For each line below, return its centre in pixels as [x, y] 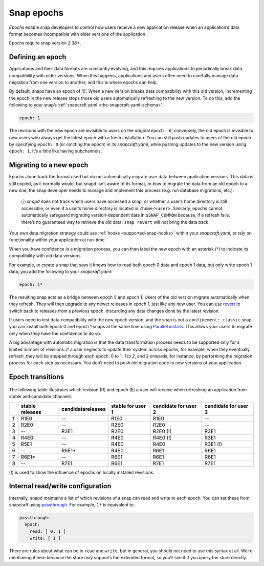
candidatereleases [84, 409]
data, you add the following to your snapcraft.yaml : [61, 272]
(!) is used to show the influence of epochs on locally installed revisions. [82, 472]
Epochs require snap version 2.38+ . [45, 43]
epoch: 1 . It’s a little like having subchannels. [55, 151]
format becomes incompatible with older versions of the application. [78, 34]
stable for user [129, 406]
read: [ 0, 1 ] [48, 531]
